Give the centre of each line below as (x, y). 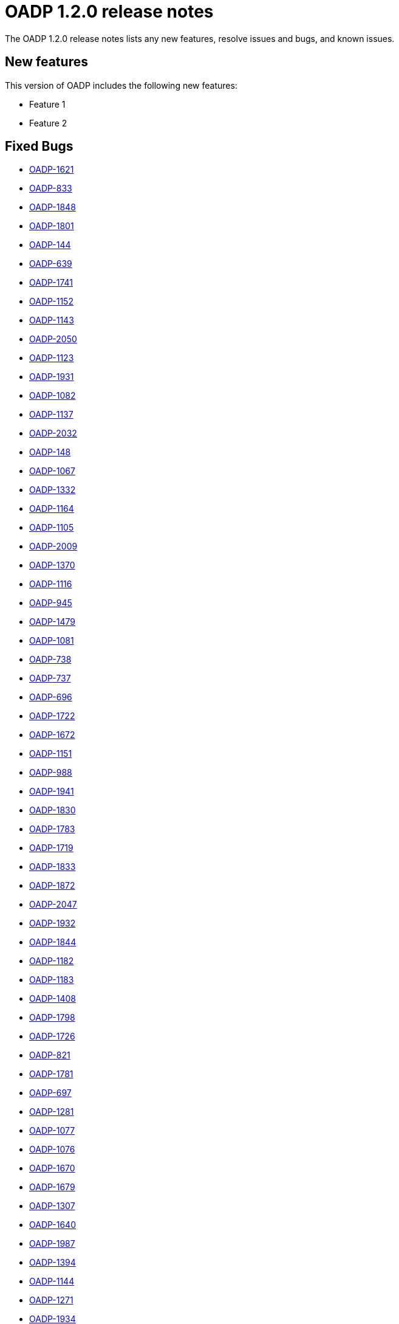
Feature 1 (47, 104)
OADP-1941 (52, 791)
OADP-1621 (52, 170)
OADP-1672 (52, 735)
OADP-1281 (52, 1112)
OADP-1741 (51, 283)
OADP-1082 (53, 396)
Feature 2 (48, 123)
